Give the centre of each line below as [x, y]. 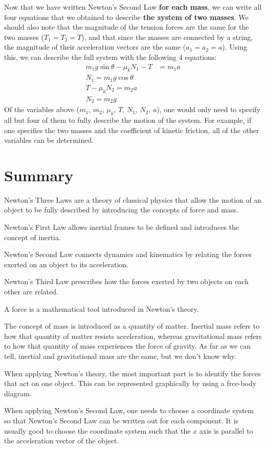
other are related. [31, 292]
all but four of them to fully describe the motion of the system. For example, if [128, 120]
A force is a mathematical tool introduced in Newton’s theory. [102, 308]
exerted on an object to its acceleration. [66, 264]
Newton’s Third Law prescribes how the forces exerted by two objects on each [126, 281]
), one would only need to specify [208, 109]
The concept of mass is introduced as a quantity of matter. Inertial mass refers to [132, 326]
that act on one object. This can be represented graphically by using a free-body [130, 383]
